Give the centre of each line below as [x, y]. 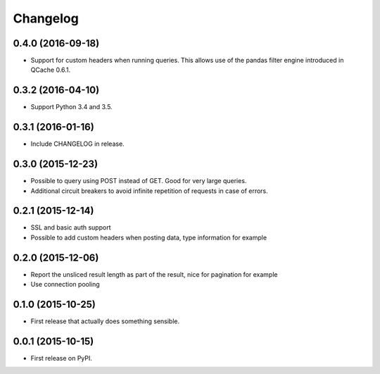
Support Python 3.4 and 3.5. [71, 107]
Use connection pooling [65, 285]
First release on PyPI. [62, 358]
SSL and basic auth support [71, 227]
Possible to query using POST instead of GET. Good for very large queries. [139, 181]
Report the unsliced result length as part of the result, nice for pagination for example [154, 274]
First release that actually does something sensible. [105, 321]
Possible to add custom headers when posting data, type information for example [149, 237]
